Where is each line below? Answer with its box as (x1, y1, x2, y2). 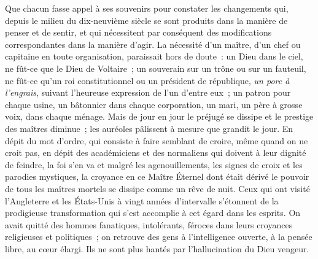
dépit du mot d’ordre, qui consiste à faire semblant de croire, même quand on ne (5, 134, 308, 147)
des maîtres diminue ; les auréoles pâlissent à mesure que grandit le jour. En (5, 122, 293, 134)
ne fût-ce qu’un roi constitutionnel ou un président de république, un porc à (5, 74, 290, 87)
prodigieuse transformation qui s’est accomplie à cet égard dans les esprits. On (5, 206, 301, 219)
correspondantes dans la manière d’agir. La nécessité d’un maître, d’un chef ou (5, 37, 301, 50)
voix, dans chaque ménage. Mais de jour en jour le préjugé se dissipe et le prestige (5, 110, 314, 123)
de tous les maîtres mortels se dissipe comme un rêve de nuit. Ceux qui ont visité (5, 182, 310, 195)
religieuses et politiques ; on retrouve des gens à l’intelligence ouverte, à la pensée (5, 230, 312, 243)
